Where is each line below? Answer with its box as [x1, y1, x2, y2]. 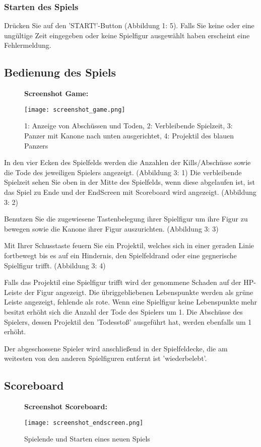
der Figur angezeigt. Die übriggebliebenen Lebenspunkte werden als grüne [24, 286, 253, 297]
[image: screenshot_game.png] [24, 106, 125, 113]
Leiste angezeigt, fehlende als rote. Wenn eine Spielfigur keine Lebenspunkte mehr [4, 296, 257, 307]
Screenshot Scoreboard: [24, 401, 107, 412]
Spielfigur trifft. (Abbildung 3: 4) [4, 260, 106, 270]
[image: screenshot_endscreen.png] [24, 419, 144, 426]
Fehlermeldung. [4, 40, 51, 50]
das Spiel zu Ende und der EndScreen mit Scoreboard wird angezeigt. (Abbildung [4, 187, 256, 197]
